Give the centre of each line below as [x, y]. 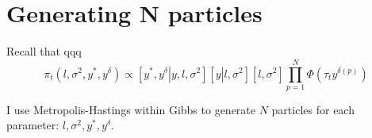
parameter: [33, 125]
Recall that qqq [44, 51]
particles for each [313, 109]
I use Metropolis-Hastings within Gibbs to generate [131, 109]
